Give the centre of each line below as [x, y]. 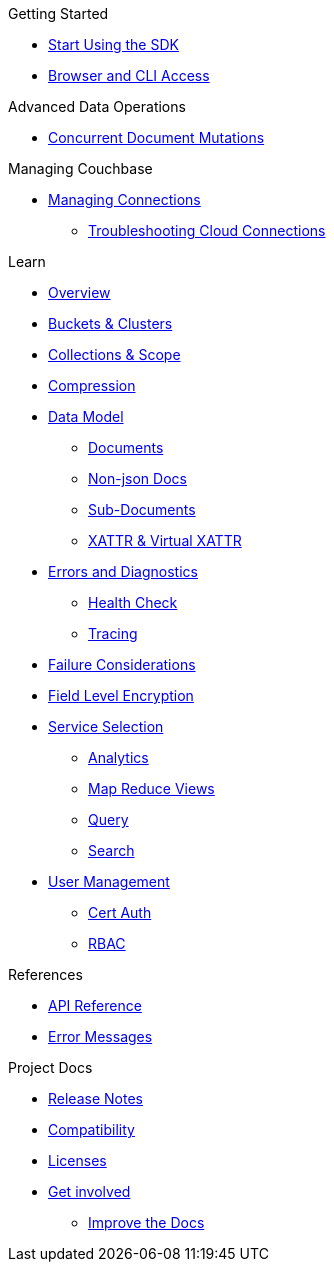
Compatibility [91, 1129]
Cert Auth [120, 912]
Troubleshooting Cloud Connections [207, 230]
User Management [109, 881]
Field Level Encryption [121, 695]
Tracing [113, 633]
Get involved [89, 1191]
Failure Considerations [122, 664]
